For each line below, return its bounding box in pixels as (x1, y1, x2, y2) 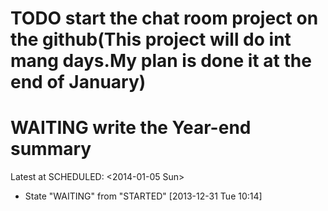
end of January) (10, 71, 147, 94)
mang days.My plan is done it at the (10, 50, 312, 72)
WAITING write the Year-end (10, 117, 252, 139)
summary (10, 138, 92, 161)
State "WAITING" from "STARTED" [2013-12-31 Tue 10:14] (24, 190, 263, 202)
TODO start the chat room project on (10, 7, 319, 30)
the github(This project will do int (10, 28, 292, 51)
